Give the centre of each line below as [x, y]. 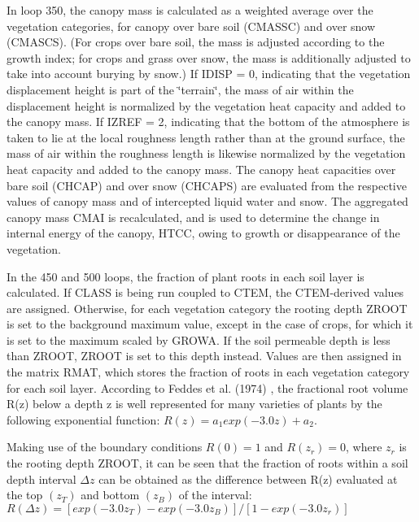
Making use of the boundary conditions [105, 447]
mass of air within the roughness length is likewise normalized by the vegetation [206, 153]
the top [25, 495]
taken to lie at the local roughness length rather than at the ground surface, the [206, 137]
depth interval [41, 478]
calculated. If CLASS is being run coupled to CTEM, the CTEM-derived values [205, 292]
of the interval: [215, 495]
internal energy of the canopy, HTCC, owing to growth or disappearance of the [203, 233]
